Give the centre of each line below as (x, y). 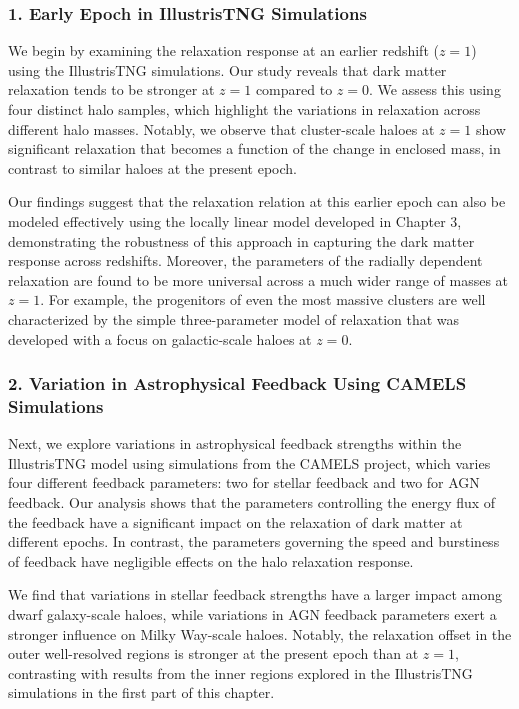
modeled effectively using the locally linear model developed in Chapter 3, (235, 220)
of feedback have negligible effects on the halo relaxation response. (211, 560)
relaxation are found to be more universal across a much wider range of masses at (258, 279)
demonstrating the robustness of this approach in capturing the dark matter (241, 240)
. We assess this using (435, 89)
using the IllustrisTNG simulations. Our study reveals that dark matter (227, 69)
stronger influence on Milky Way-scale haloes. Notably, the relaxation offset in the (260, 633)
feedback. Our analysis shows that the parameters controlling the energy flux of (252, 502)
